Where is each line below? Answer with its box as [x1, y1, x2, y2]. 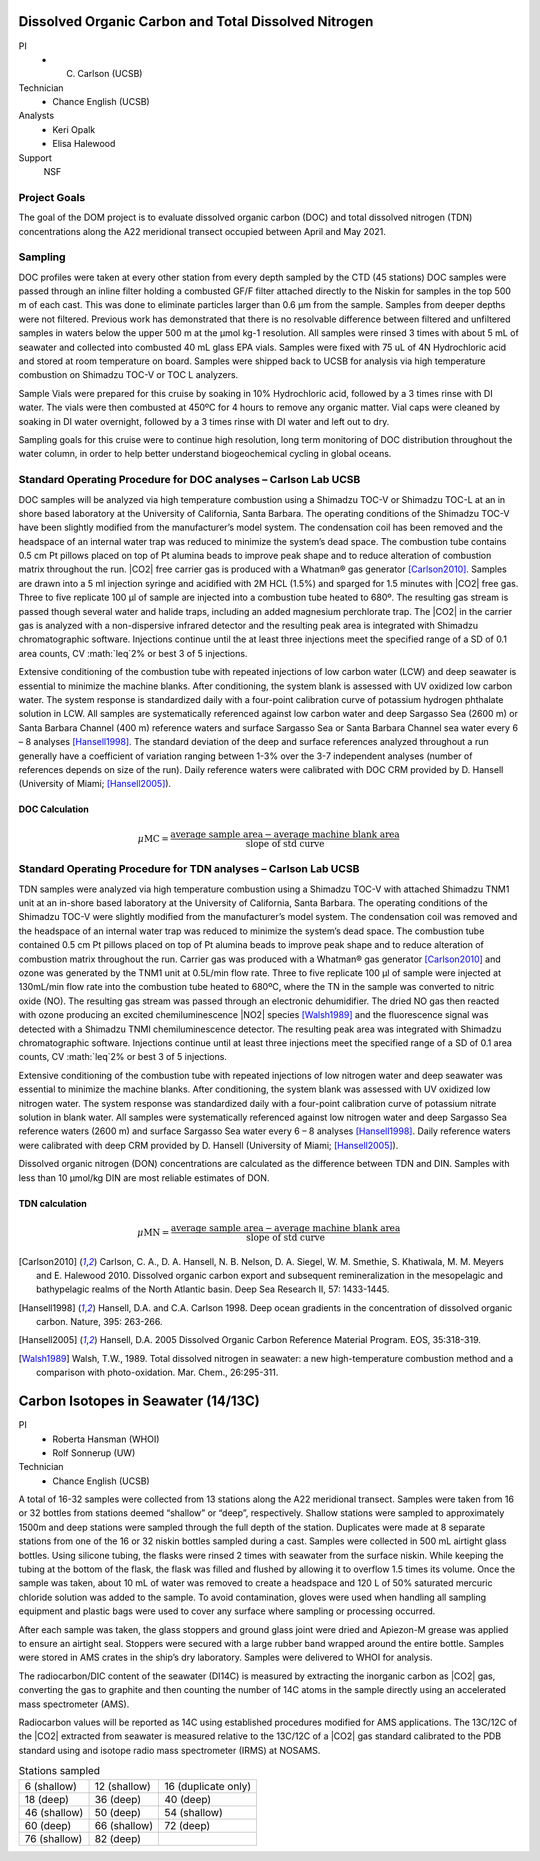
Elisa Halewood [52, 138, 116, 150]
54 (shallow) [164, 1805, 224, 1819]
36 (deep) [94, 1792, 142, 1806]
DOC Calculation [18, 803, 89, 815]
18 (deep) [24, 1792, 70, 1806]
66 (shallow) [94, 1818, 154, 1832]
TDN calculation [18, 1197, 87, 1209]
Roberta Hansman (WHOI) [52, 1433, 160, 1445]
